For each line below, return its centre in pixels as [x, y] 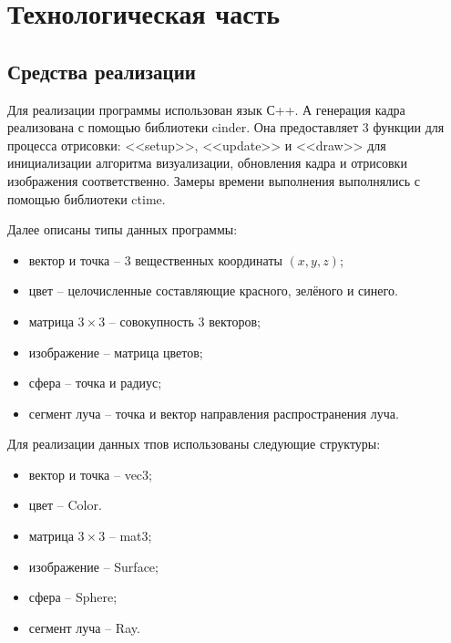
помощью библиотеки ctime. [87, 198]
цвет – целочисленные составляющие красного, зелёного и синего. [213, 290]
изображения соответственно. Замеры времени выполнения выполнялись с [214, 180]
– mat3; [130, 536]
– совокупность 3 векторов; [184, 321]
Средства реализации [102, 71]
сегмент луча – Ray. [84, 627]
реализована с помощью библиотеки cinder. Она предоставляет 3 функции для [226, 127]
